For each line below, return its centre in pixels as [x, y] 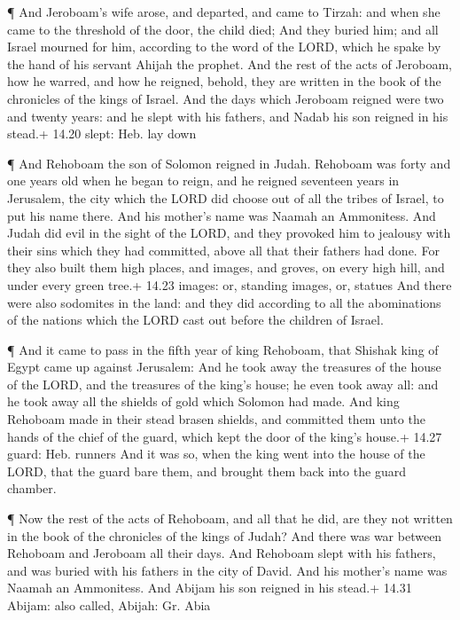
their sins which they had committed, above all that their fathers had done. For [223, 250]
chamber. [32, 488]
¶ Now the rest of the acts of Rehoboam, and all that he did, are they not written [230, 518]
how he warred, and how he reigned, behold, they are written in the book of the [224, 81]
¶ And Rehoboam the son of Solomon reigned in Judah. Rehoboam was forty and [229, 163]
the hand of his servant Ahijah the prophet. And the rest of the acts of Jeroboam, [230, 63]
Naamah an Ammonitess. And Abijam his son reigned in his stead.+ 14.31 [210, 588]
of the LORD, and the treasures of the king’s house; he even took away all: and [223, 384]
